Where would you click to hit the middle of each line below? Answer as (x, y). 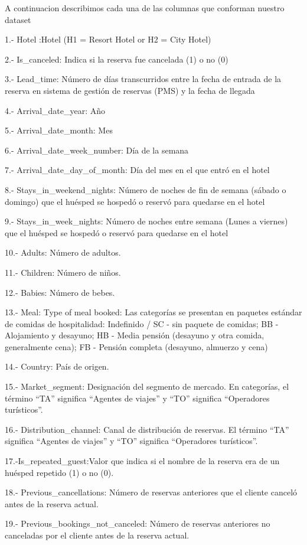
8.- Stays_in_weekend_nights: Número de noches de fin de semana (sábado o (146, 189)
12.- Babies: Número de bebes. (60, 292)
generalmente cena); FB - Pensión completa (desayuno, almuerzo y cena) (136, 346)
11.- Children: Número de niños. (63, 272)
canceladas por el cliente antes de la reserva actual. (97, 535)
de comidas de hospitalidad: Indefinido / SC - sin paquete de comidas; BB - (142, 323)
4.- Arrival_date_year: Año (55, 110)
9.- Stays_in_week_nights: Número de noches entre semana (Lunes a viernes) (146, 221)
